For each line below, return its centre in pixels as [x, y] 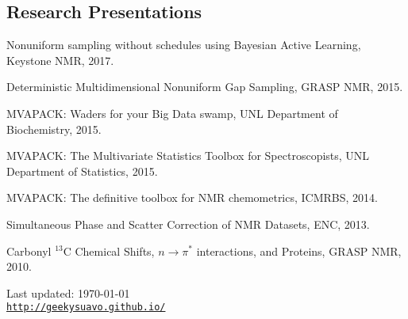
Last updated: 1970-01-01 [68, 292]
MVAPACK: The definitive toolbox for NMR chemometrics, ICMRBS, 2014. [192, 197]
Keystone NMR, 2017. [60, 60]
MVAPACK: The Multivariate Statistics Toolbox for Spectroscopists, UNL [188, 156]
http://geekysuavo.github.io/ [86, 308]
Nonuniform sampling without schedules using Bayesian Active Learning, [184, 45]
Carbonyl [29, 251]
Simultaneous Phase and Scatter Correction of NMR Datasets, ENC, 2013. [188, 224]
